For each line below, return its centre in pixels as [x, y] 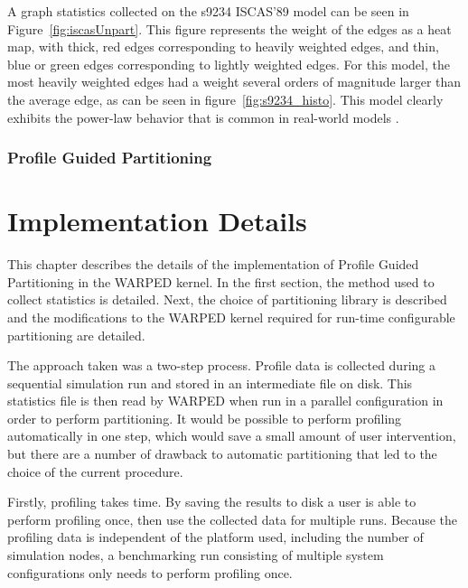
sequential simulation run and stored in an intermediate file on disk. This [210, 383]
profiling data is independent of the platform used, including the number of [215, 537]
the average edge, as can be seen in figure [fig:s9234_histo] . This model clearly [225, 99]
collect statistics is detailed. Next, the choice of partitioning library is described [227, 299]
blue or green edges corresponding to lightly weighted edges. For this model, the [229, 64]
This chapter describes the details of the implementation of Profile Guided [213, 264]
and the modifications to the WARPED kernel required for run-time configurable [231, 317]
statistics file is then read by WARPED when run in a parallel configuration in [225, 401]
